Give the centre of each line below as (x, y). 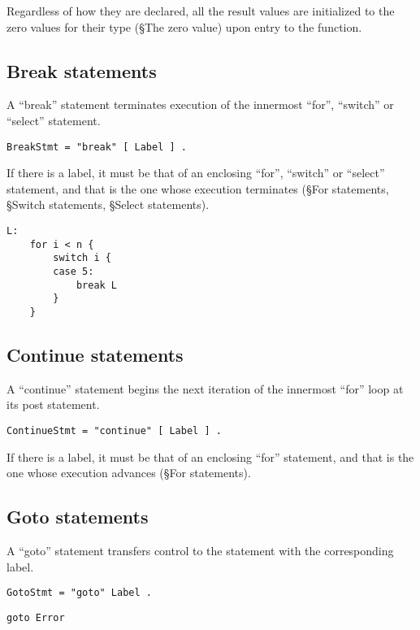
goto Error (36, 617)
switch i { (82, 258)
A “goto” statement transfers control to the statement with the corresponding (200, 551)
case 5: (74, 271)
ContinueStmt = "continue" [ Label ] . (114, 431)
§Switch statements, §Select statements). (108, 204)
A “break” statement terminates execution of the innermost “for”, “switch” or (200, 104)
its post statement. (53, 404)
